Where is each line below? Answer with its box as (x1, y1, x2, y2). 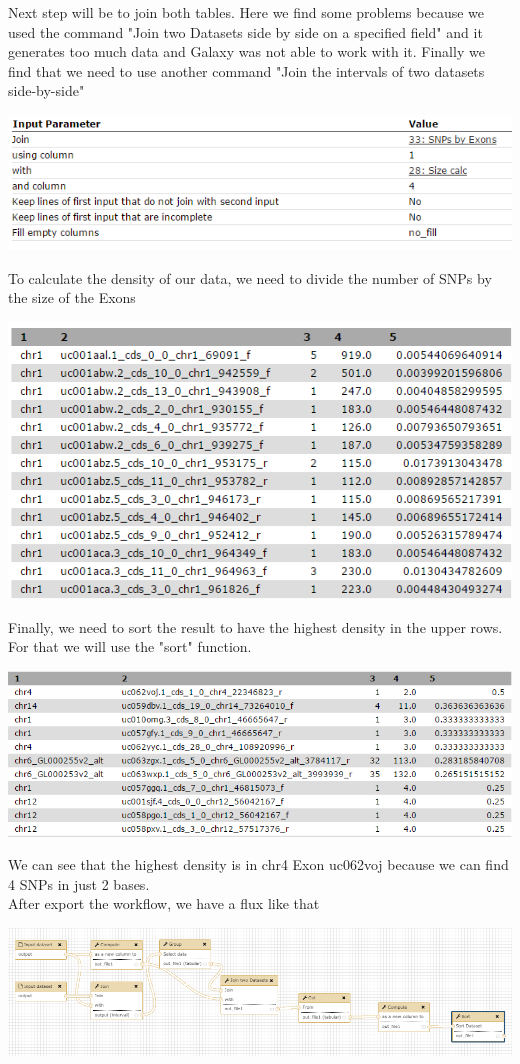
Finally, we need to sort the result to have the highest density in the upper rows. (8, 616, 503, 637)
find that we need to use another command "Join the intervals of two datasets (8, 60, 485, 81)
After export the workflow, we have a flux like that (8, 893, 320, 914)
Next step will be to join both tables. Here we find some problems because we (8, 2, 485, 22)
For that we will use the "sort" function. (8, 636, 252, 657)
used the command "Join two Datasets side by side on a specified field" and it (8, 21, 483, 42)
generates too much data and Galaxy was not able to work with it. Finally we (8, 41, 485, 62)
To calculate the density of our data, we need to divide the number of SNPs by (8, 267, 492, 288)
